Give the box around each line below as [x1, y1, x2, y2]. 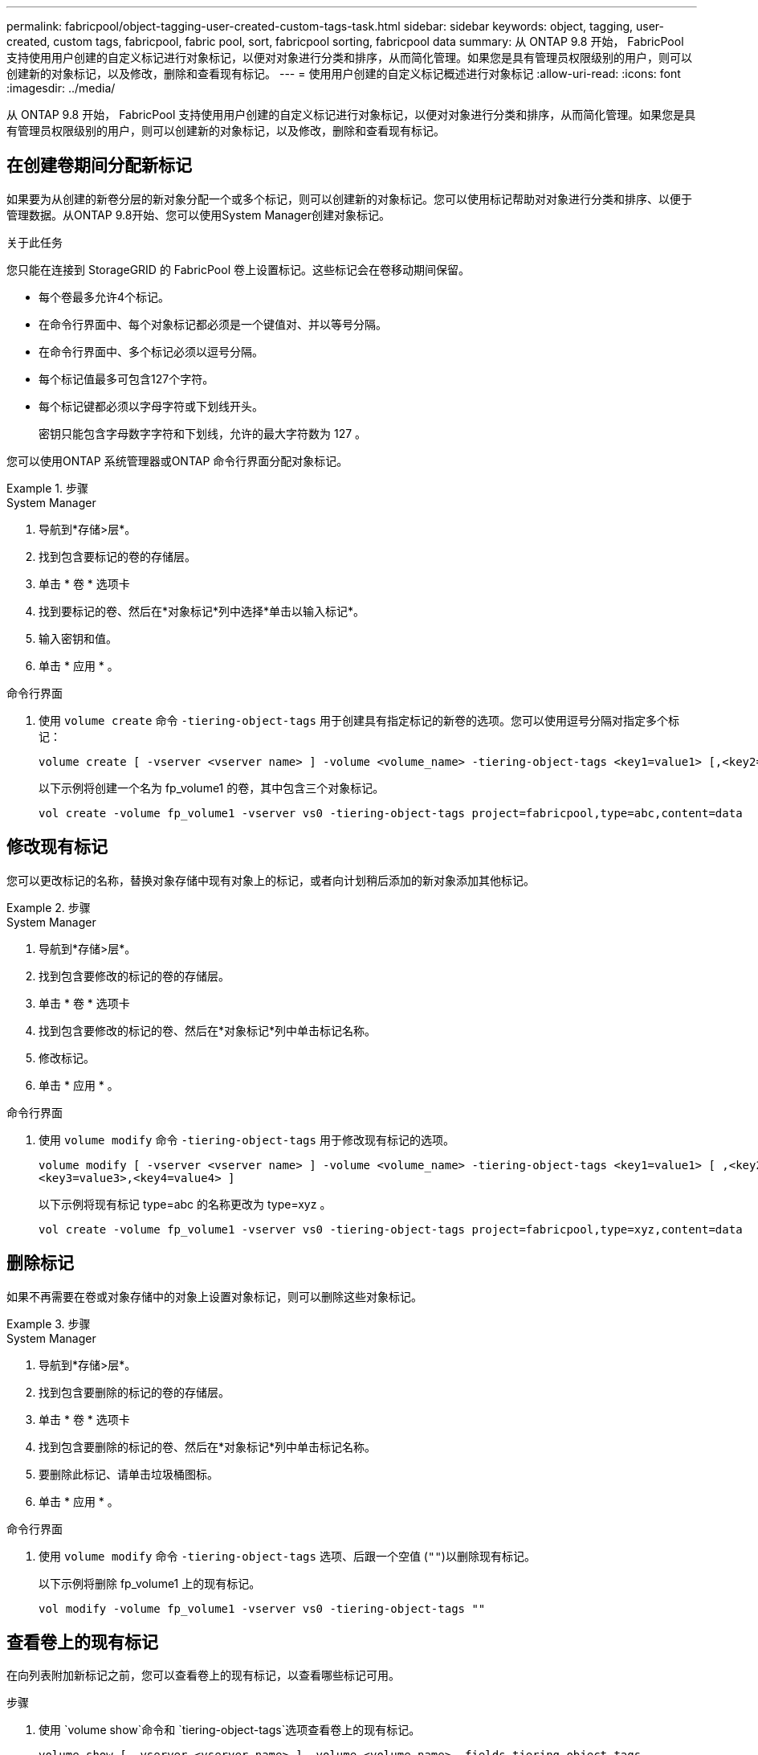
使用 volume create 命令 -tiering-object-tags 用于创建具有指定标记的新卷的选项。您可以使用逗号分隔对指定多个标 [39, 713, 679, 727]
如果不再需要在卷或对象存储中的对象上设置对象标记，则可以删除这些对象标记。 [6, 1289, 422, 1303]
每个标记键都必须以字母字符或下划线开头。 [39, 399, 263, 413]
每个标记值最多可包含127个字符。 [39, 371, 214, 386]
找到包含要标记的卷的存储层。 [39, 549, 196, 563]
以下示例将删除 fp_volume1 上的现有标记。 [39, 1576, 261, 1590]
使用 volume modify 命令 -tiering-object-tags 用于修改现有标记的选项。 [39, 1132, 454, 1147]
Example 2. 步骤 [6, 900, 91, 914]
